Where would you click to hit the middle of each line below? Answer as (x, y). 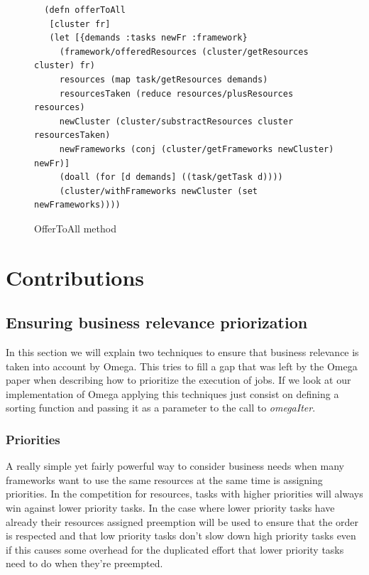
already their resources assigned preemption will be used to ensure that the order (182, 521)
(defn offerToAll (85, 10)
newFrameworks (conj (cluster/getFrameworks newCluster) (197, 149)
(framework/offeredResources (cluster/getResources (184, 52)
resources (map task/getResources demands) (164, 79)
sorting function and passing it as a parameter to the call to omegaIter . (161, 408)
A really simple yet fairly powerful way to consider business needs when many (175, 466)
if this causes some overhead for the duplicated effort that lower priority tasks (175, 549)
